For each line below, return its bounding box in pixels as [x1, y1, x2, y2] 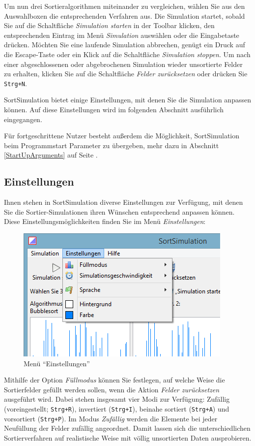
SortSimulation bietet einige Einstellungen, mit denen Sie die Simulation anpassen [4, 95, 251, 105]
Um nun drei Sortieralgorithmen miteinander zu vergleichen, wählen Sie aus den [4, 1, 245, 11]
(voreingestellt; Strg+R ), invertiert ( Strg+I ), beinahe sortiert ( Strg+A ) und [4, 403, 229, 414]
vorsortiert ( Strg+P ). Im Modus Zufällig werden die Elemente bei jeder [4, 413, 218, 423]
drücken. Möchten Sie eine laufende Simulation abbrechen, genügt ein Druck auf [4, 39, 245, 50]
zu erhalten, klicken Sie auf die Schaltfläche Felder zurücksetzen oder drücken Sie [4, 68, 248, 79]
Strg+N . [4, 78, 27, 88]
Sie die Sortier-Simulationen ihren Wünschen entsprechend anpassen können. [4, 206, 235, 217]
